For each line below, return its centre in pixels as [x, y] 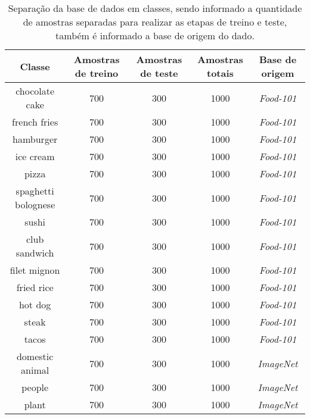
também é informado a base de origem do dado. [155, 35]
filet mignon [35, 270]
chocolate [35, 91]
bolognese [35, 204]
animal [35, 370]
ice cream [35, 156]
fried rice [35, 287]
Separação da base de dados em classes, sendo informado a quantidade [155, 8]
